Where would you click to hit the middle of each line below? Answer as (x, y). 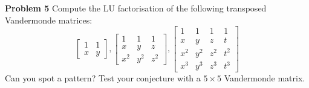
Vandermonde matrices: (49, 20)
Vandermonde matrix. (265, 78)
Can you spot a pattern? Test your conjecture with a (103, 78)
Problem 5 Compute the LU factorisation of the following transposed (136, 8)
